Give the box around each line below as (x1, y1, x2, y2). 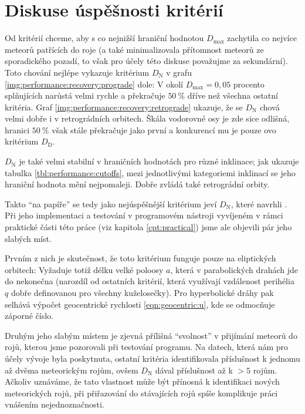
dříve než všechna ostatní (187, 89, 278, 102)
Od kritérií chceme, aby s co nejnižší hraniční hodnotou (5, 32, 204, 44)
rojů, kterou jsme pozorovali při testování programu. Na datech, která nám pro (5, 341, 289, 353)
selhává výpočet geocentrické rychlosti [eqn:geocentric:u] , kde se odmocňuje (5, 298, 275, 310)
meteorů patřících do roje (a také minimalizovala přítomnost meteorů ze (5, 43, 264, 55)
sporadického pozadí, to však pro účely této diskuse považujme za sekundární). (5, 55, 288, 67)
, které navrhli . (231, 197, 287, 210)
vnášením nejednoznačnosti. (5, 398, 104, 410)
